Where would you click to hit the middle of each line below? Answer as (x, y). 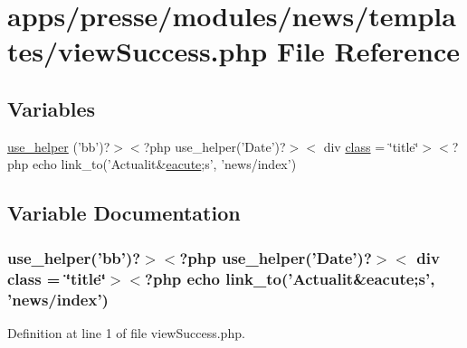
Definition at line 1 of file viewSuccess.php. (126, 332)
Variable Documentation (124, 213)
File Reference (368, 51)
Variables (52, 108)
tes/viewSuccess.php (138, 51)
